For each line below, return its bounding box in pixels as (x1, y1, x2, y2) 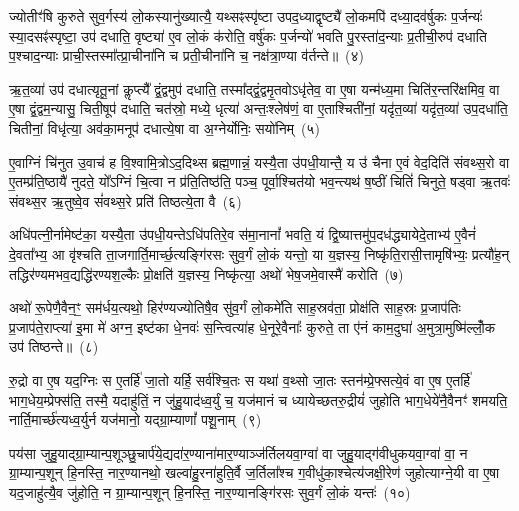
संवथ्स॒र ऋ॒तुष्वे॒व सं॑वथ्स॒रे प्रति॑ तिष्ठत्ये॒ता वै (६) (9, 190, 242, 211)
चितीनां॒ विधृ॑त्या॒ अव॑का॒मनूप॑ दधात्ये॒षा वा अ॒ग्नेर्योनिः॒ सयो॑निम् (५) (9, 117, 320, 138)
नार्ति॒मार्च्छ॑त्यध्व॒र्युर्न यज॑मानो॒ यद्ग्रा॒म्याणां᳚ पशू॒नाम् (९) (9, 409, 262, 430)
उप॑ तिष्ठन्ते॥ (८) (9, 336, 99, 357)
